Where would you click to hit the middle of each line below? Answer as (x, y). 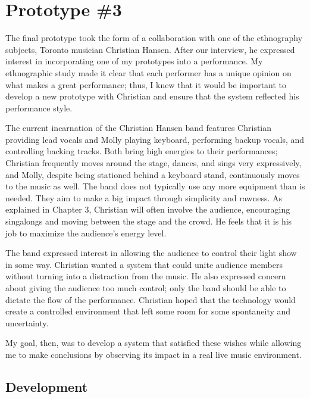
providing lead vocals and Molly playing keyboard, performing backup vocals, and (155, 139)
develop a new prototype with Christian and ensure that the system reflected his (152, 96)
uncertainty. (27, 322)
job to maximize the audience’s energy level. (86, 233)
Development (47, 386)
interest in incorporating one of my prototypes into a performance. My (134, 61)
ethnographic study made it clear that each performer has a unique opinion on (148, 72)
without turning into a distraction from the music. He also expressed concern (146, 276)
